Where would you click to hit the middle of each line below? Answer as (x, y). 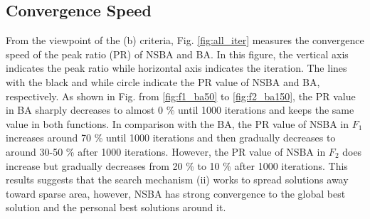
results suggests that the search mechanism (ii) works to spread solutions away (177, 180)
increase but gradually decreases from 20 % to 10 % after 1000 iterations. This (177, 165)
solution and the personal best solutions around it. (116, 207)
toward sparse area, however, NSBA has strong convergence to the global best (176, 193)
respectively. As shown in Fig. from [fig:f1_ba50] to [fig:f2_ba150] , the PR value (181, 96)
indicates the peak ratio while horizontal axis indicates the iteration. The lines (176, 68)
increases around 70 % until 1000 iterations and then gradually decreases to (171, 138)
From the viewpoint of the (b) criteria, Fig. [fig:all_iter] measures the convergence (185, 40)
